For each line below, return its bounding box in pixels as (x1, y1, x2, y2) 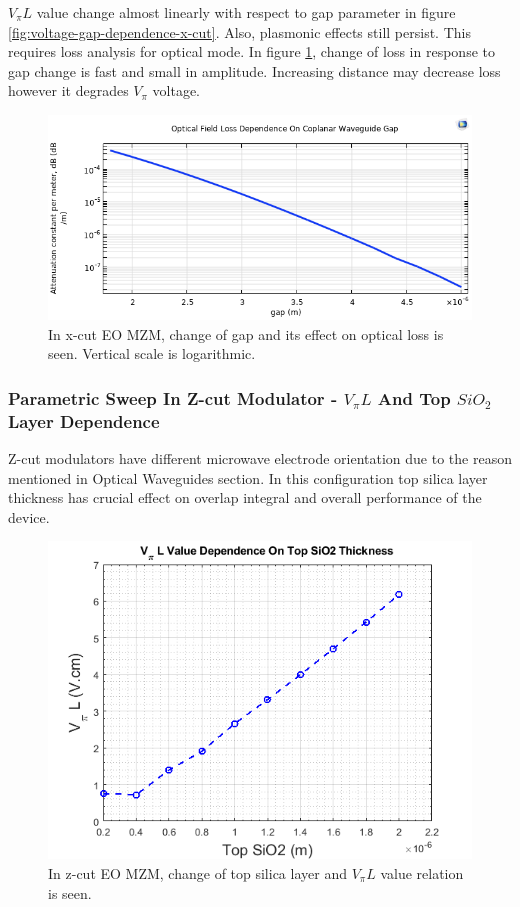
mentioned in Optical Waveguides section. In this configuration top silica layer (8, 467, 488, 488)
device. (8, 506, 50, 527)
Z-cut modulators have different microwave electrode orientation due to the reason (8, 447, 512, 468)
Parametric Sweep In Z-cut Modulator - (8, 385, 338, 410)
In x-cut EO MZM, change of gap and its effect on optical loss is (48, 323, 444, 344)
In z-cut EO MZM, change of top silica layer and (48, 862, 347, 883)
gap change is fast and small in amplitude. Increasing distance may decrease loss (8, 60, 501, 81)
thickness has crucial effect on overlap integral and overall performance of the (8, 487, 482, 508)
